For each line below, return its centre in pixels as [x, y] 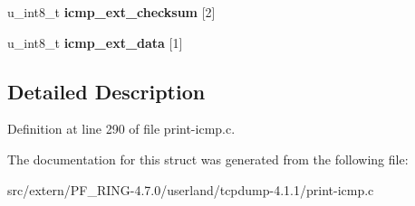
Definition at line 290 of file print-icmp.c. [121, 129]
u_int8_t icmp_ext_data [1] [95, 42]
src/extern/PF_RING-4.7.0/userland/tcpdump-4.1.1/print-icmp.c [191, 189]
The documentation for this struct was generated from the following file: [208, 159]
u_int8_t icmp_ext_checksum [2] [111, 12]
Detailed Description [106, 91]
